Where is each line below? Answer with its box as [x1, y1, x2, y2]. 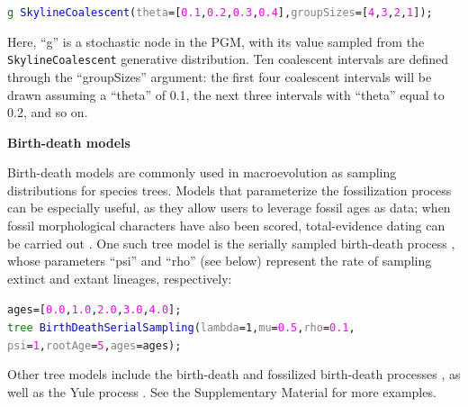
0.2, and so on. [7, 103, 88, 122]
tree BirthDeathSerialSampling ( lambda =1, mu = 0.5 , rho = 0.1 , [7, 321, 355, 335]
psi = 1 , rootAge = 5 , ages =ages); [7, 339, 182, 352]
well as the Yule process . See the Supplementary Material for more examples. [7, 383, 436, 401]
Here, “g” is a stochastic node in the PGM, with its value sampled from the [7, 32, 425, 50]
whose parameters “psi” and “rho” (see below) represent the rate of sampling [7, 251, 432, 270]
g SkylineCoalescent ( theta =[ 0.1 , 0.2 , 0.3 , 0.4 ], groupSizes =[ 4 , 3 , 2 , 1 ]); [7, 6, 433, 19]
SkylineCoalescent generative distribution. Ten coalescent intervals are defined [7, 50, 448, 68]
